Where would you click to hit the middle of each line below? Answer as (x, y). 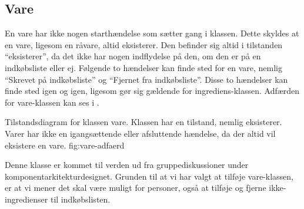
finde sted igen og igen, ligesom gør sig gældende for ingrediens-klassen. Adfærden (152, 91)
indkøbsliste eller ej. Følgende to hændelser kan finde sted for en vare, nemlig (143, 67)
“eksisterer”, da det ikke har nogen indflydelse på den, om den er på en (133, 56)
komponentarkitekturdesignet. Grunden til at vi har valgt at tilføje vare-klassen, (149, 176)
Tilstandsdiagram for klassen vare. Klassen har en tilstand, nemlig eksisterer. (143, 122)
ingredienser (26, 199)
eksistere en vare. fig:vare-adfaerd (65, 145)
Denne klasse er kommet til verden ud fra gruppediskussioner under (127, 165)
